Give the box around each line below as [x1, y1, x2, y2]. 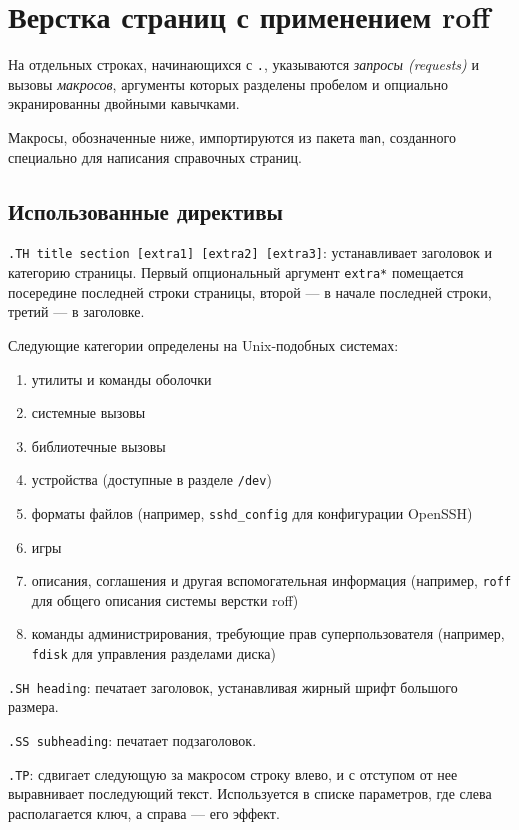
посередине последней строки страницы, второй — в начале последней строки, [8, 281, 492, 302]
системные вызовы [31, 402, 146, 423]
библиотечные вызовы [31, 435, 166, 456]
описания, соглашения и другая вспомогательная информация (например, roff [31, 570, 512, 591]
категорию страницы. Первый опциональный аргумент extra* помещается [8, 262, 464, 283]
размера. [8, 696, 59, 717]
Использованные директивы [8, 195, 283, 226]
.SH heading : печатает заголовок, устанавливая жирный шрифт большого [8, 676, 458, 697]
